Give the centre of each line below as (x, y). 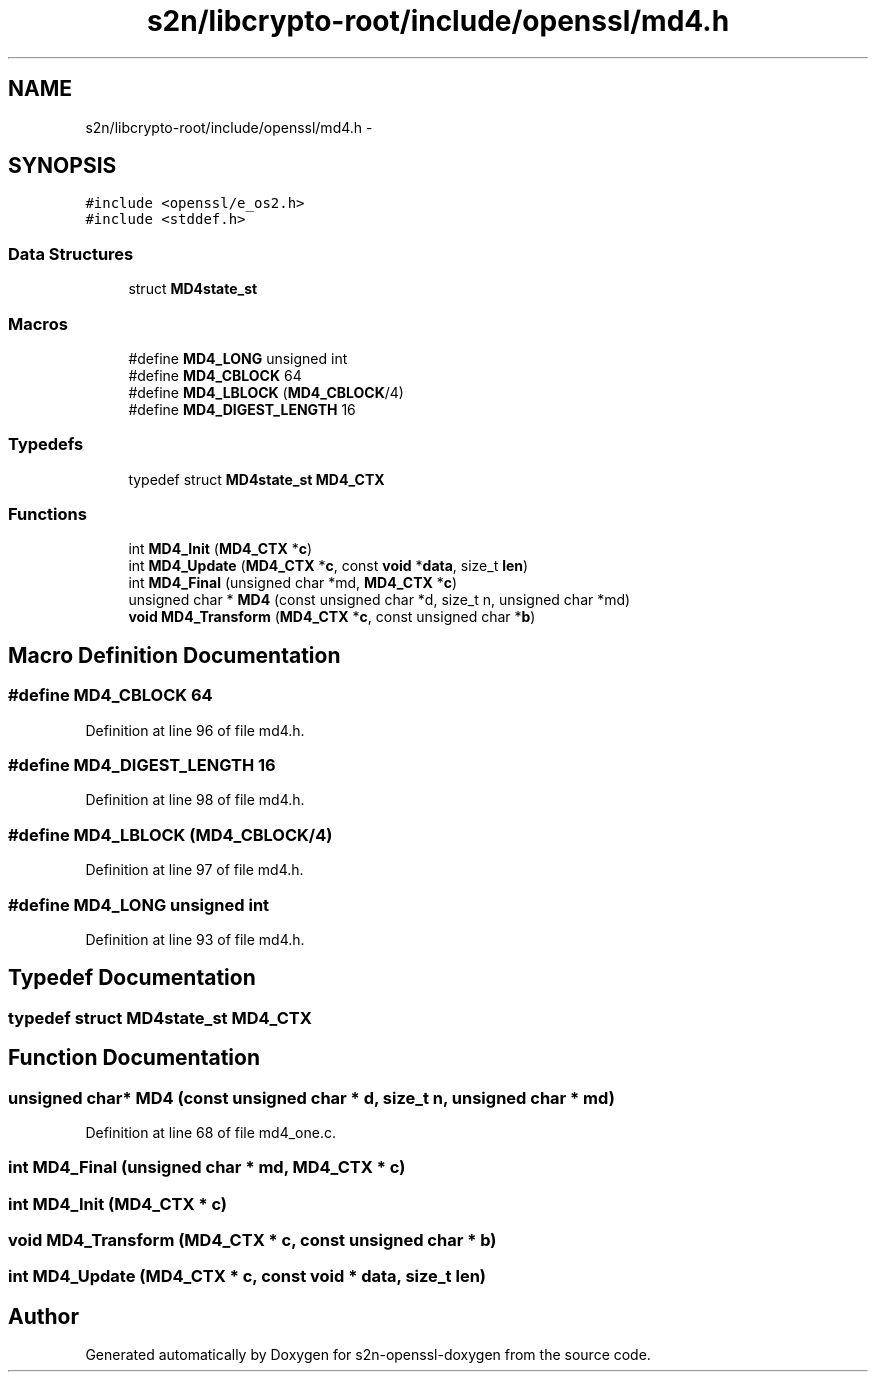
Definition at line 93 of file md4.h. (195, 939)
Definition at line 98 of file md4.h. (195, 800)
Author (43, 1316)
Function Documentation (134, 1058)
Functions (47, 514)
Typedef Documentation (132, 978)
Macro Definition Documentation (174, 655)
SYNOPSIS (62, 166)
